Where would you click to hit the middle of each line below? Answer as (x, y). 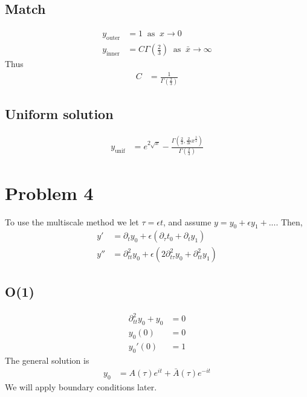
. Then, (289, 221)
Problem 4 (49, 192)
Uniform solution (59, 113)
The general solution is (47, 360)
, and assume (187, 221)
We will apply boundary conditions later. (81, 387)
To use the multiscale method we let (72, 221)
